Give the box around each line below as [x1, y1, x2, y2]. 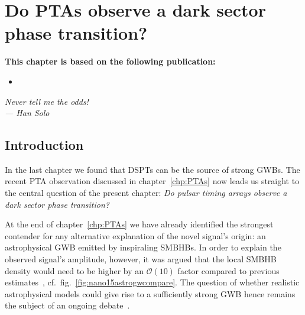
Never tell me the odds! [5, 95, 89, 107]
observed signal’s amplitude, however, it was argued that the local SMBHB [5, 253, 277, 265]
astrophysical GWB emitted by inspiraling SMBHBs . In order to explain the [5, 241, 281, 253]
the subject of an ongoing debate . [5, 299, 130, 311]
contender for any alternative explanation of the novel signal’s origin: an [5, 229, 266, 242]
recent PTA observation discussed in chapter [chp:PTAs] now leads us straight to [5, 175, 300, 187]
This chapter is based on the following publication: [5, 55, 216, 67]
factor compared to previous [177, 264, 280, 277]
